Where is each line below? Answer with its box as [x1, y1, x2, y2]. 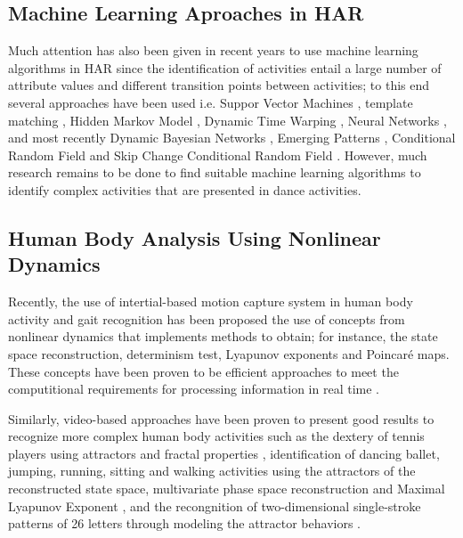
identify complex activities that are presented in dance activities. [8, 180, 361, 199]
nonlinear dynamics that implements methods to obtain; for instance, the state [8, 327, 438, 346]
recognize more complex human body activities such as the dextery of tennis [8, 427, 425, 445]
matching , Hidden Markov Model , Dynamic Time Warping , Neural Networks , [8, 110, 447, 129]
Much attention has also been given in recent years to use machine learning [8, 41, 418, 60]
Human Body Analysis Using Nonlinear [8, 224, 381, 251]
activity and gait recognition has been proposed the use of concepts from [8, 309, 405, 328]
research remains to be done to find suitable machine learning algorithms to [8, 163, 421, 182]
